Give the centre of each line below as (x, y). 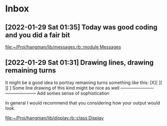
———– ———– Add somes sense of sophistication (57, 93)
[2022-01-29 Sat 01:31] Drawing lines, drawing (79, 63)
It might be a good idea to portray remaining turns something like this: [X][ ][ (84, 82)
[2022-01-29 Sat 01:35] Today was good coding (81, 27)
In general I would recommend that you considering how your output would (83, 102)
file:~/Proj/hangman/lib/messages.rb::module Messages (63, 47)
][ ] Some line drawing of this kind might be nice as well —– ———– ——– (79, 87)
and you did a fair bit (37, 35)
